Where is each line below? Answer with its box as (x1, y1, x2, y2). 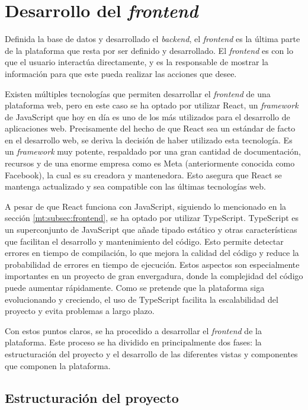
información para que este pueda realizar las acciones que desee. (5, 67, 237, 79)
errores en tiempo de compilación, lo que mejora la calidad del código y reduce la (5, 246, 299, 259)
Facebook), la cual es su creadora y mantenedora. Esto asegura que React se (5, 168, 282, 181)
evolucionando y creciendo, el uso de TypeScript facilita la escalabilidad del (5, 293, 278, 305)
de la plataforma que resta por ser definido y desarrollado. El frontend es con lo (5, 44, 293, 56)
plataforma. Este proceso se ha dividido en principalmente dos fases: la (5, 336, 262, 348)
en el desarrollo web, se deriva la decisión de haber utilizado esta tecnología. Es (5, 133, 293, 146)
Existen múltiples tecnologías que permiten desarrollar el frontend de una (5, 87, 271, 100)
